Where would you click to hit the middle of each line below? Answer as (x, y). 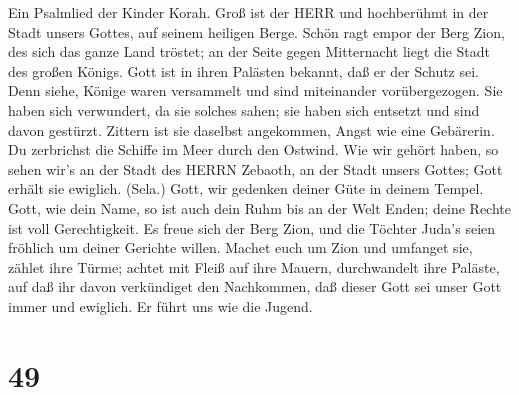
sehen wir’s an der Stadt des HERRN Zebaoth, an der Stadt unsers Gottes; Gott (255, 168)
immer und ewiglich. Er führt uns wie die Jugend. (160, 305)
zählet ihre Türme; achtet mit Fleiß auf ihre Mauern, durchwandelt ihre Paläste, (254, 266)
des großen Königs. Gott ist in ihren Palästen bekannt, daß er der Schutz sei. (244, 70)
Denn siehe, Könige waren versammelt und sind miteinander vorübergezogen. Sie (255, 90)
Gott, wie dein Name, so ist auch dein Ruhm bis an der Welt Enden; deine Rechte (259, 207)
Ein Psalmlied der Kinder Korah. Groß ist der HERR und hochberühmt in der (248, 12)
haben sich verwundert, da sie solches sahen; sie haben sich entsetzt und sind (244, 109)
